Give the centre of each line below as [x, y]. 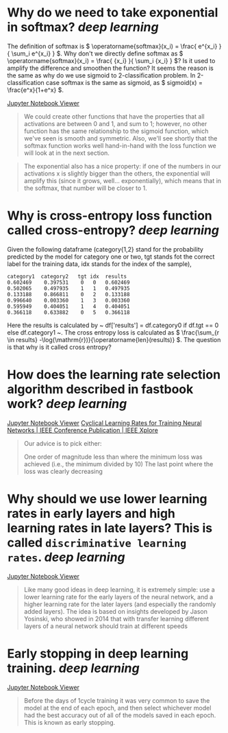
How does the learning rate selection [114, 375]
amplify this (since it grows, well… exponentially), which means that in [122, 180]
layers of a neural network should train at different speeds [106, 626]
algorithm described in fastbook [100, 389]
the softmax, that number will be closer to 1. [85, 188]
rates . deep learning [66, 557]
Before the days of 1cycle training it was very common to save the [117, 700]
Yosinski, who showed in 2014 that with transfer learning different [116, 618]
